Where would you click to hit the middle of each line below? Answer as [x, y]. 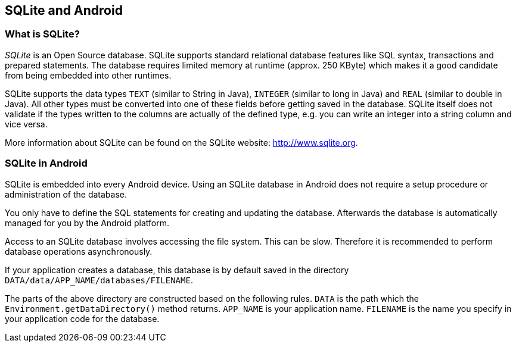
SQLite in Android [46, 163]
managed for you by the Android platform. [87, 223]
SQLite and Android [64, 10]
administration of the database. [66, 194]
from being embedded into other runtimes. [88, 75]
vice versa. [26, 124]
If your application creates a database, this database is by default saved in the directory [177, 270]
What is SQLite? [42, 34]
